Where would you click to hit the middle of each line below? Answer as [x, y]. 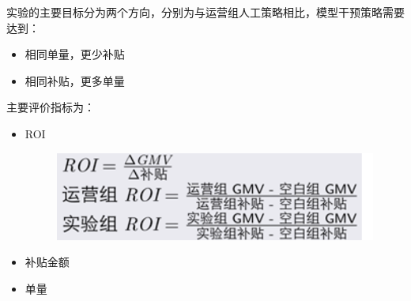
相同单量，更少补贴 [75, 54]
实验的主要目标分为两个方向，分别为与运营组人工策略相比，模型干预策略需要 [205, 12]
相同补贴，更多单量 [75, 80]
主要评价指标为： [51, 107]
